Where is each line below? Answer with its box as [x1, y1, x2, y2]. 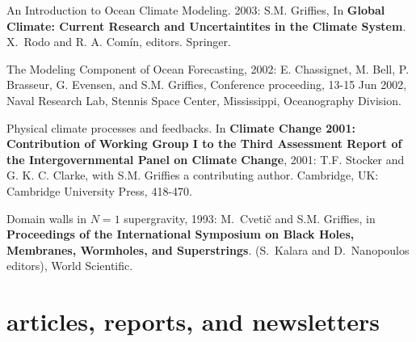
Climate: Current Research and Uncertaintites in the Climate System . [6, 17, 406, 34]
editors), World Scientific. [6, 257, 133, 274]
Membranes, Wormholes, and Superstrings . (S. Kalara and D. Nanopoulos [6, 241, 410, 258]
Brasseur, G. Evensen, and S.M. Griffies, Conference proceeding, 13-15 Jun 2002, [6, 76, 407, 93]
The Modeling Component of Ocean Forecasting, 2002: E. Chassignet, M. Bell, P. [6, 60, 410, 77]
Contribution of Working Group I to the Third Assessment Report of [6, 135, 402, 152]
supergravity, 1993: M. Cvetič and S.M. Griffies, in [124, 209, 376, 226]
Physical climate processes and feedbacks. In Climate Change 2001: [6, 119, 355, 136]
